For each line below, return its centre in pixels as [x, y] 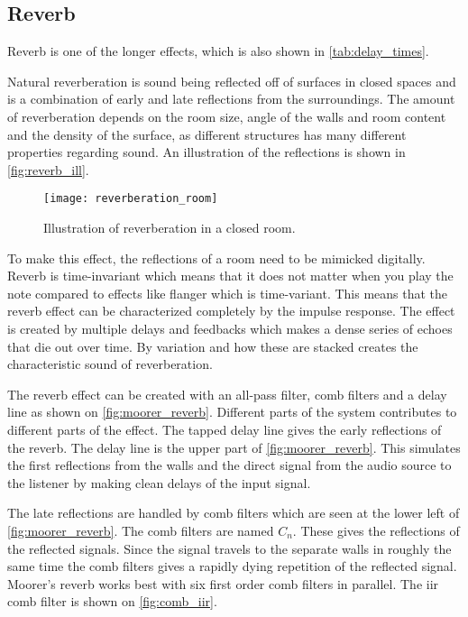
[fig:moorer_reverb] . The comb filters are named [141, 530]
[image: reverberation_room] [131, 199]
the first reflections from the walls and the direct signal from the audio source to [229, 465]
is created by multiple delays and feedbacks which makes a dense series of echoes [230, 328]
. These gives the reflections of [376, 530]
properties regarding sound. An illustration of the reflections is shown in [206, 152]
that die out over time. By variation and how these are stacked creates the [213, 346]
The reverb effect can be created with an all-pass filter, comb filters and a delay [227, 394]
